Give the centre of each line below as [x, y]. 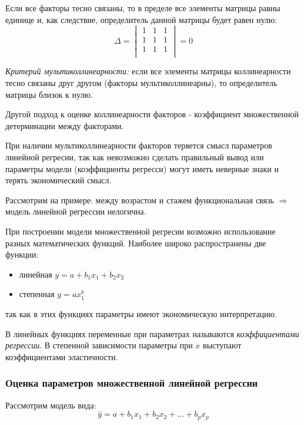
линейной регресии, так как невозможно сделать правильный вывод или [135, 157]
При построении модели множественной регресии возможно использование [141, 231]
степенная [37, 294]
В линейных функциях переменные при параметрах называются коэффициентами [152, 333]
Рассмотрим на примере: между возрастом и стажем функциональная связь [140, 200]
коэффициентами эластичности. [62, 356]
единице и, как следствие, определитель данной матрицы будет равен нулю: [141, 19]
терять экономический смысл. [59, 180]
